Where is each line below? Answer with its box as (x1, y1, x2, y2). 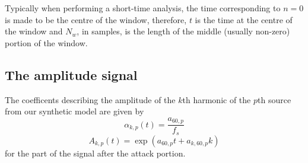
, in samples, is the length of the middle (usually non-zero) (77, 25, 290, 37)
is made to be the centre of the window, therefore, (5, 13, 187, 25)
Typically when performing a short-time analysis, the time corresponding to (5, 2, 281, 14)
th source (258, 93, 291, 106)
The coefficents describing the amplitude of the (5, 93, 176, 106)
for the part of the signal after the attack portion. (5, 146, 186, 159)
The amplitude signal (5, 65, 138, 84)
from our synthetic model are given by (5, 105, 144, 117)
